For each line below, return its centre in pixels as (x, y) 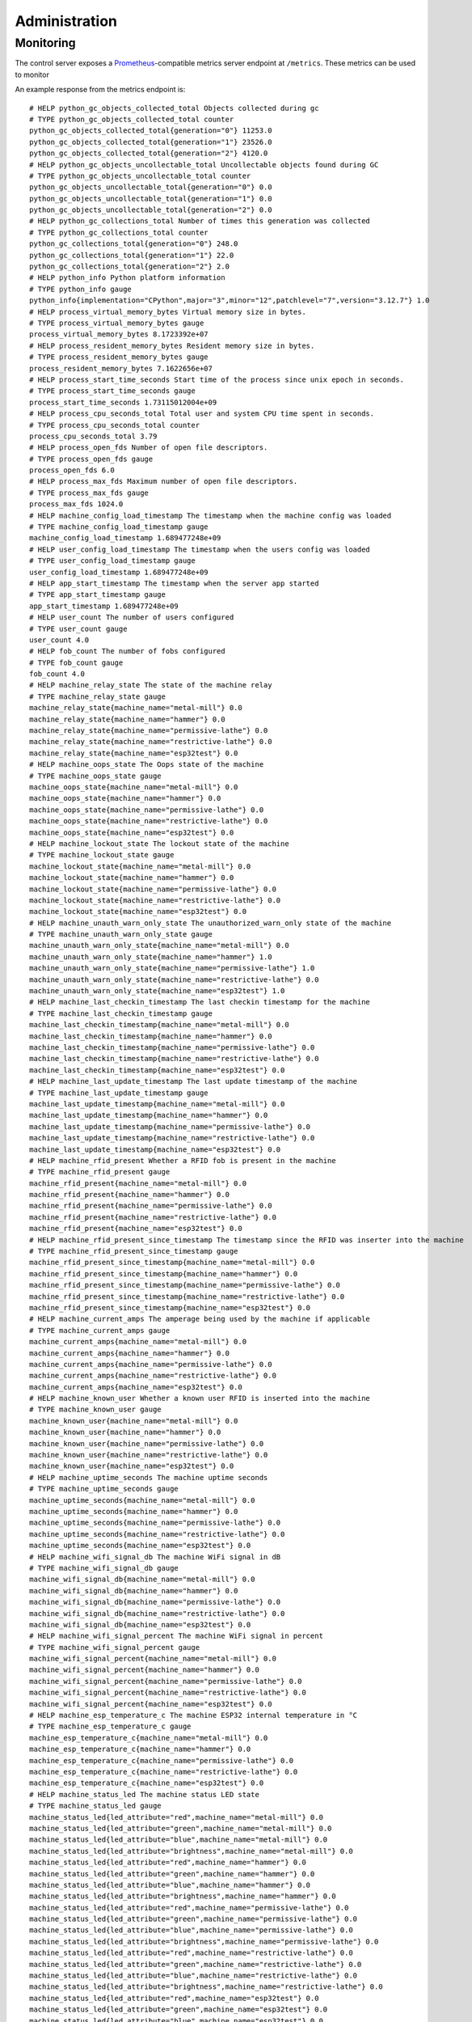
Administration (66, 21)
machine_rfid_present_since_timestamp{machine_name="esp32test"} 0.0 (170, 1307)
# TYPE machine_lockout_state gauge (102, 855)
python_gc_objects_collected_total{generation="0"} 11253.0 (151, 131)
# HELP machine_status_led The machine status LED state (145, 1794)
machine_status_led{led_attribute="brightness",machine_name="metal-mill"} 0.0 (191, 1851)
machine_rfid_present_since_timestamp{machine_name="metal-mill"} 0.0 (172, 1263)
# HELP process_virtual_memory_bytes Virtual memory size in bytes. (168, 312)
